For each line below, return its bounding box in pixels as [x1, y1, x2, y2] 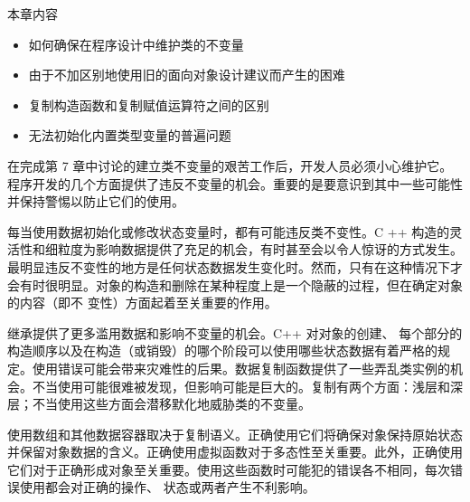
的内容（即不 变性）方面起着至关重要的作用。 [7, 293, 277, 312]
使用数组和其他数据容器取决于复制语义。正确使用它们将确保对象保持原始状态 [7, 424, 463, 443]
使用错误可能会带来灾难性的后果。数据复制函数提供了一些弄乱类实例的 [32, 358, 450, 377]
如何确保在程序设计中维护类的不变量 [28, 34, 244, 53]
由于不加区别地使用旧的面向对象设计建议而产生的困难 [28, 65, 345, 84]
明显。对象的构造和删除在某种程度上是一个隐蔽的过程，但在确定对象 [57, 275, 463, 294]
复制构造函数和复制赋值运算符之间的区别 [28, 95, 269, 114]
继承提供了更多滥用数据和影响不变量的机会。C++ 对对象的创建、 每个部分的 [7, 323, 463, 342]
